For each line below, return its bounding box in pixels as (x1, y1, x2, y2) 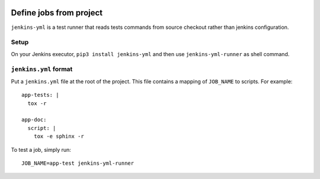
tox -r (27, 100, 47, 106)
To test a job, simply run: (11, 146, 71, 153)
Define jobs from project (11, 8, 103, 18)
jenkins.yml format (11, 65, 73, 73)
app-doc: (21, 116, 47, 123)
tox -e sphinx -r (33, 133, 84, 140)
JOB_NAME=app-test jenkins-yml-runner (21, 160, 135, 167)
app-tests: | (21, 92, 59, 99)
